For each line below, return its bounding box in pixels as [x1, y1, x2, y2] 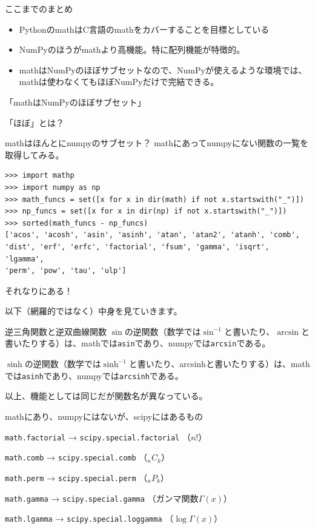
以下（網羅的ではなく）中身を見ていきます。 [5, 305, 182, 317]
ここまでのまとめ [5, 2, 73, 15]
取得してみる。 [5, 148, 64, 161]
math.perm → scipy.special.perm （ [5, 471, 148, 484]
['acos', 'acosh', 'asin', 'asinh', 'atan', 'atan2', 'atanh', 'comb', [5, 231, 300, 240]
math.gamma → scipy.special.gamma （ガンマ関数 [5, 491, 199, 504]
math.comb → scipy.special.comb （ [5, 451, 148, 463]
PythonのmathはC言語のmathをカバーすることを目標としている [19, 22, 270, 35]
